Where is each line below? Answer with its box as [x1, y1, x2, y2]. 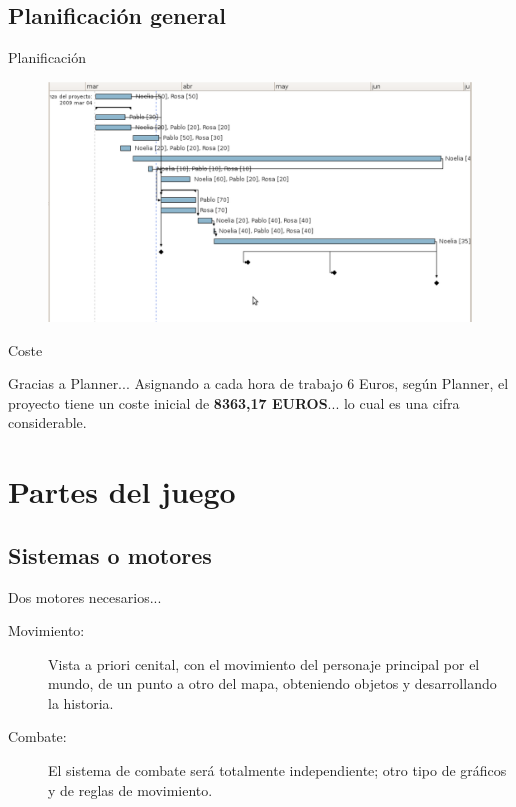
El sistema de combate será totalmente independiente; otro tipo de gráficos [48, 760, 507, 781]
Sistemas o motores [8, 539, 212, 570]
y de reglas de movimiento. [48, 779, 213, 800]
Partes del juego [8, 471, 236, 512]
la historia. [48, 692, 114, 713]
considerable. [8, 412, 87, 433]
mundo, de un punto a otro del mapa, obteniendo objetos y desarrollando [48, 673, 497, 694]
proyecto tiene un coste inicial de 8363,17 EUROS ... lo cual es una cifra [8, 392, 460, 413]
